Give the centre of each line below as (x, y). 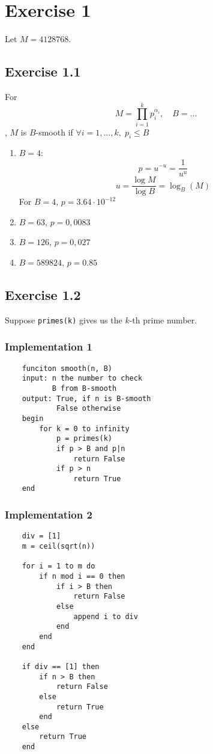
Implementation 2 (49, 515)
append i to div (106, 616)
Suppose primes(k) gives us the (64, 319)
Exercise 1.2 (43, 294)
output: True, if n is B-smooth (86, 398)
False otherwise (88, 409)
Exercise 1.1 (43, 71)
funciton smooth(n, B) (67, 368)
